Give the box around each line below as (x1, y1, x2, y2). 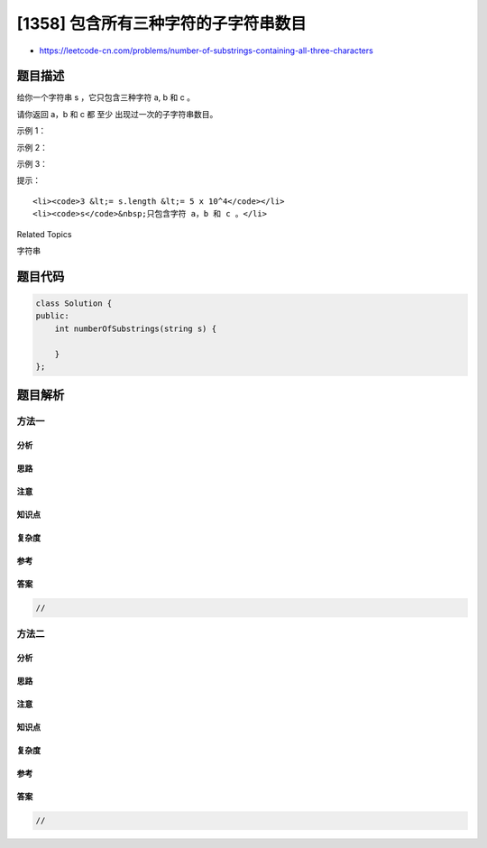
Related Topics (16, 228, 72, 239)
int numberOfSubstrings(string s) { (54, 323, 216, 334)
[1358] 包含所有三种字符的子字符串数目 (16, 14, 307, 33)
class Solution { (35, 298, 113, 309)
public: (35, 311, 69, 321)
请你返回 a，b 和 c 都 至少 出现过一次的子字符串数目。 (16, 108, 218, 119)
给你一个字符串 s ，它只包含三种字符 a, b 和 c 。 (16, 92, 196, 103)
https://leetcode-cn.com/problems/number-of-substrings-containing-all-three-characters (39, 45, 373, 56)
